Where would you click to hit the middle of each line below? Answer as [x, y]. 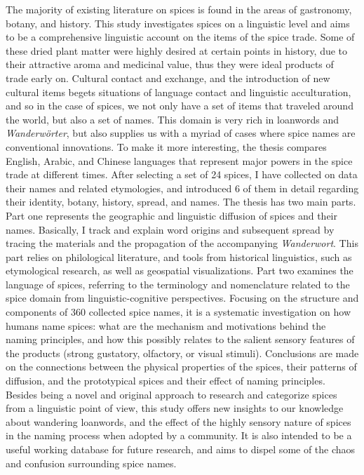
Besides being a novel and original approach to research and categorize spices [171, 394]
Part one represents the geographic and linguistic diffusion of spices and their [171, 215]
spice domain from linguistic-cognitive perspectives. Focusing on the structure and [182, 298]
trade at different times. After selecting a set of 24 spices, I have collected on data [182, 174]
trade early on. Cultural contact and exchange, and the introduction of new [168, 78]
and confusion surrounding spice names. [91, 463]
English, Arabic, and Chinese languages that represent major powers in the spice [179, 160]
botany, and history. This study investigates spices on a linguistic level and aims [178, 23]
